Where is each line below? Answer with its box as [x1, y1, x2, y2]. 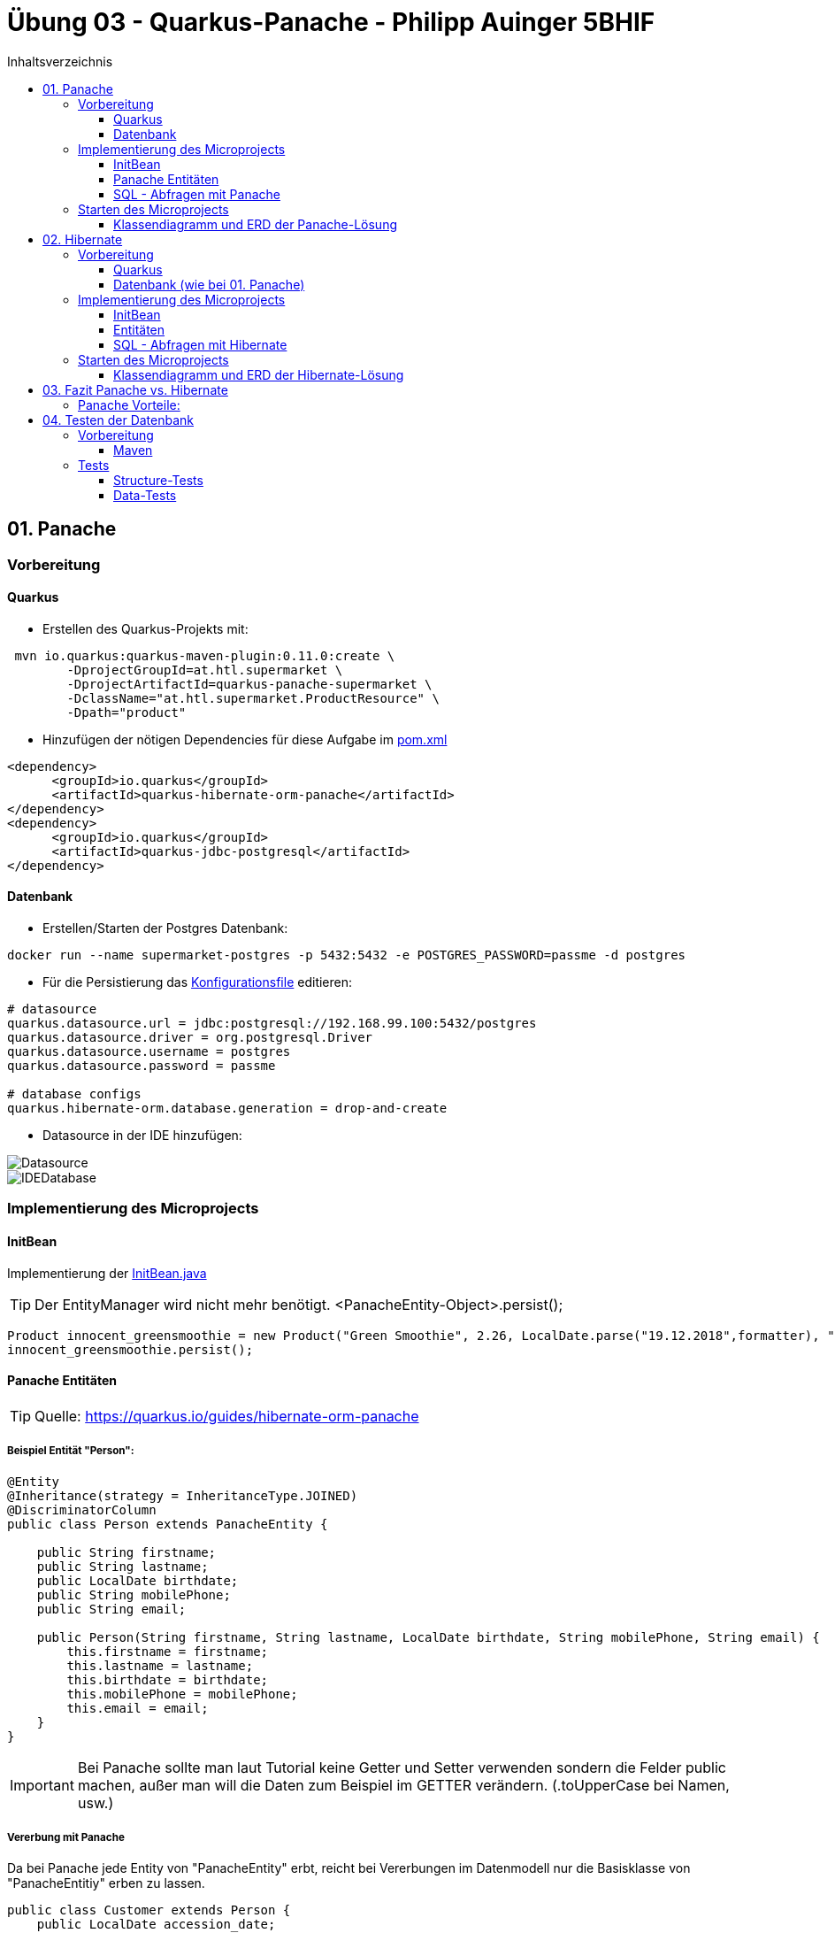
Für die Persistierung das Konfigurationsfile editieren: [42, 974, 353, 990]
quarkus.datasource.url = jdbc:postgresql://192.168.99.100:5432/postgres [7, 1016, 537, 1031]
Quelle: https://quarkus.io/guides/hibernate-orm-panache [34, 1406, 419, 1425]
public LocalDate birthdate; [36, 1573, 239, 1588]
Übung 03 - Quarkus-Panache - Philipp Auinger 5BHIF [7, 7, 655, 37]
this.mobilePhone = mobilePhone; [66, 1686, 298, 1701]
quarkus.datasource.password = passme [7, 1059, 276, 1074]
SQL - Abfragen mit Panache [113, 186, 280, 202]
